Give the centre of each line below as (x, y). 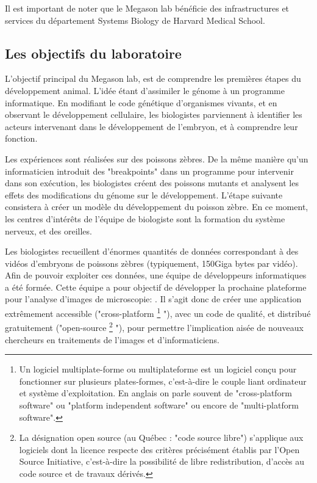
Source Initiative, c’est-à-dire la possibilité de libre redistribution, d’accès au (162, 461)
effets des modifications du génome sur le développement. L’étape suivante (144, 194)
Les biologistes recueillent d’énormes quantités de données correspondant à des (152, 251)
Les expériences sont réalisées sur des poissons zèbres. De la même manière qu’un (157, 158)
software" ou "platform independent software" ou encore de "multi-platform (159, 405)
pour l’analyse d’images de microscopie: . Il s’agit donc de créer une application (153, 299)
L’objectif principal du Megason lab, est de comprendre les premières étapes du (153, 78)
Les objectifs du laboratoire (93, 53)
